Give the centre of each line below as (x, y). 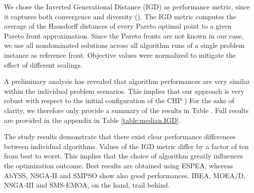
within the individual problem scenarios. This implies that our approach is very (124, 91)
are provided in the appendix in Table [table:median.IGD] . (92, 120)
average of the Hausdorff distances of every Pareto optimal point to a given (118, 26)
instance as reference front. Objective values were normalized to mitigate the (120, 55)
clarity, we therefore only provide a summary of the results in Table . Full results (127, 110)
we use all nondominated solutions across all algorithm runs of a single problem (124, 45)
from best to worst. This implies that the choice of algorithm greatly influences (124, 156)
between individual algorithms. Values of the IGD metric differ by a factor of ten (127, 146)
